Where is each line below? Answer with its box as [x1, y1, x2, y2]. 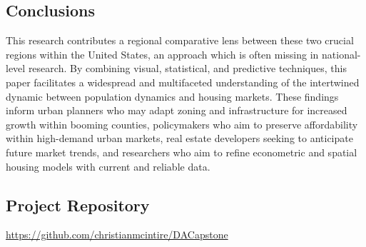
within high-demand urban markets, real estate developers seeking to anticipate [6, 131, 353, 146]
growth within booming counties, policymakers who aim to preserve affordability [6, 116, 358, 131]
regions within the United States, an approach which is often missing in [6, 46, 319, 61]
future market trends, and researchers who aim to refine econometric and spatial [6, 144, 357, 159]
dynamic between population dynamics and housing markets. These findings [6, 89, 339, 104]
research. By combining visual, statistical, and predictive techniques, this [28, 61, 347, 76]
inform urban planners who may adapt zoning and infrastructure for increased [6, 103, 347, 118]
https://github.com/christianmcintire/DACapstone [6, 227, 228, 242]
